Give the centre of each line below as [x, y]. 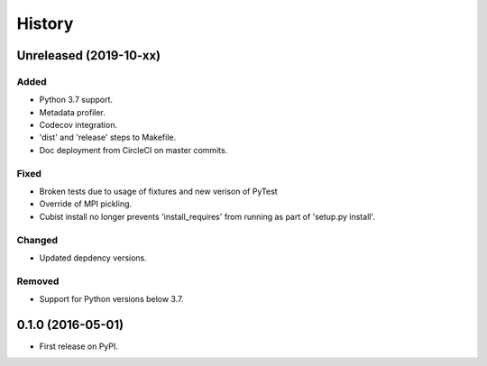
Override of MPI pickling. [86, 204]
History [45, 23]
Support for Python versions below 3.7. [111, 299]
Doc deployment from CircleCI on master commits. [133, 150]
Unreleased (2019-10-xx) [89, 55]
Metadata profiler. [72, 112]
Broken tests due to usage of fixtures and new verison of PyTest [159, 192]
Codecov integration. [78, 125]
